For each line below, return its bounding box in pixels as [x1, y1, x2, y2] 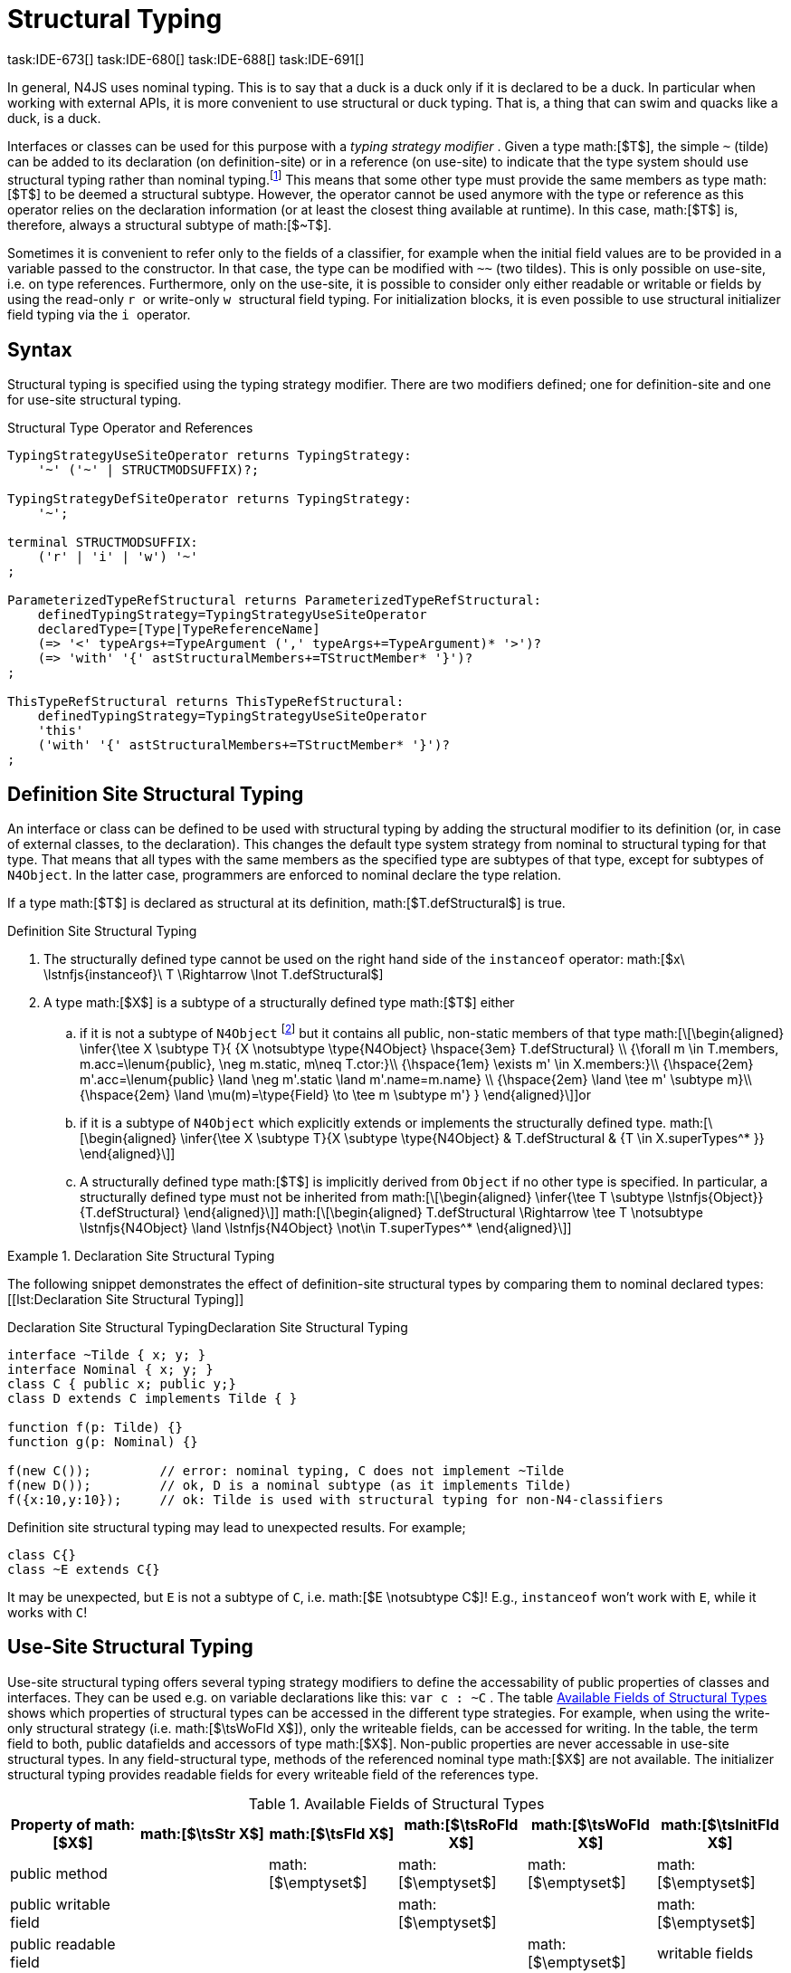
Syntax [7, 338, 72, 361]
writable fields [656, 1943, 754, 1962]
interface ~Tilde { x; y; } [7, 1347, 206, 1362]
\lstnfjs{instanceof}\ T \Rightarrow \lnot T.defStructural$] [43, 967, 384, 983]
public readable [10, 1934, 116, 1953]
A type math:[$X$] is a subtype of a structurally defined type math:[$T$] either [43, 995, 515, 1011]
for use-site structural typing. [7, 392, 182, 408]
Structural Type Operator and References [7, 420, 253, 436]
